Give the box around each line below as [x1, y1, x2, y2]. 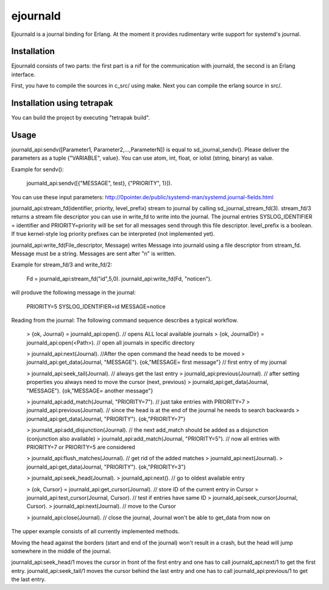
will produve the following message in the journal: [11, 289, 136, 296]
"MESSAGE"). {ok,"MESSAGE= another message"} [26, 387, 154, 394]
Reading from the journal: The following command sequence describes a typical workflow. [11, 316, 238, 324]
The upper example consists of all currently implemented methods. [11, 528, 180, 535]
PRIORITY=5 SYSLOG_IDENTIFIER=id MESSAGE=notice [26, 302, 166, 310]
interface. [11, 71, 36, 78]
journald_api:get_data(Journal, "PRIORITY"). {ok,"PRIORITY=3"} [26, 463, 186, 471]
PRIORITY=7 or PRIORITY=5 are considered [26, 443, 135, 450]
